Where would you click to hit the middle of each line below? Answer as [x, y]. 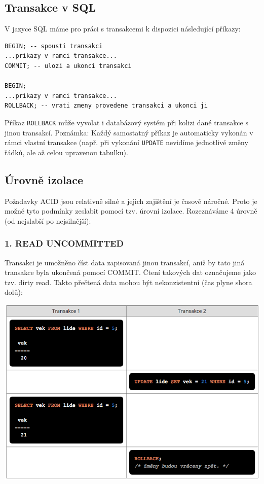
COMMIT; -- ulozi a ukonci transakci [68, 66]
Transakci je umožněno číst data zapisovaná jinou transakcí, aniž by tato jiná [125, 262]
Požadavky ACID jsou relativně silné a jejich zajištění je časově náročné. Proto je [131, 201]
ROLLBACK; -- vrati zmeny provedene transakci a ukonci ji [106, 106]
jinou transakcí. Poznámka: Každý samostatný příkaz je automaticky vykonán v [129, 132]
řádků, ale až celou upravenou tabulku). [66, 152]
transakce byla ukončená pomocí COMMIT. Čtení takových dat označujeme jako [130, 272]
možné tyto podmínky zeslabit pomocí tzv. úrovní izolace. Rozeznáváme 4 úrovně [131, 211]
